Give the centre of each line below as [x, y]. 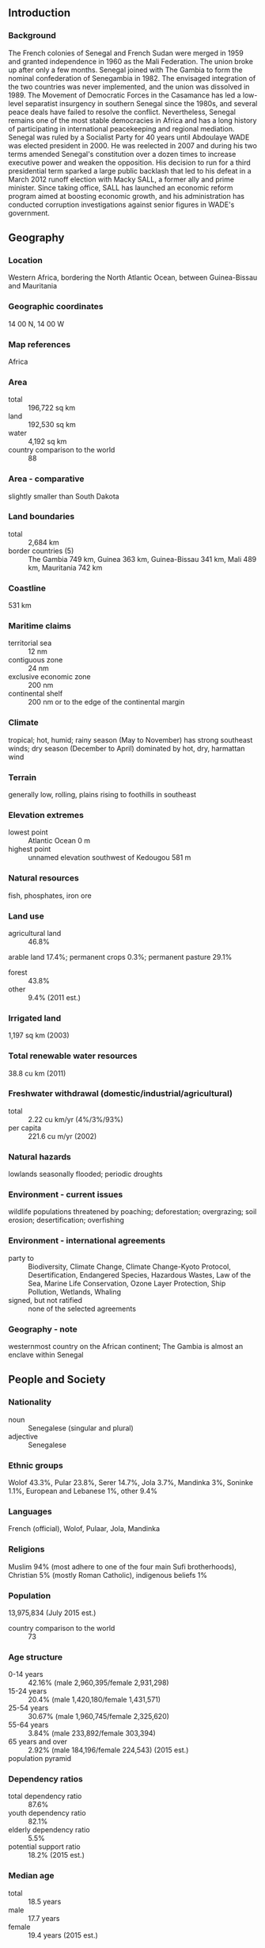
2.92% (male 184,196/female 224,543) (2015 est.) [108, 1750]
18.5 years [45, 1901]
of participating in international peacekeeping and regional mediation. [121, 128]
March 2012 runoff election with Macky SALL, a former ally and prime [121, 179]
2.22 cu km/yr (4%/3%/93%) [76, 1119]
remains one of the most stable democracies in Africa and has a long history [132, 120]
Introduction [40, 13]
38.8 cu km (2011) [37, 1073]
